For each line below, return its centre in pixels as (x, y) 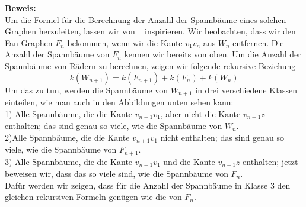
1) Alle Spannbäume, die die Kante (69, 113)
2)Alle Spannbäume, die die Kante (67, 137)
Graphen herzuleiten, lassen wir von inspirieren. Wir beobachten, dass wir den (150, 31)
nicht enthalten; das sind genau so (222, 137)
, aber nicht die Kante (200, 113)
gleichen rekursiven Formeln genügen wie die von (93, 197)
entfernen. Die (258, 42)
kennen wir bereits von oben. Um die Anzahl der (213, 54)
